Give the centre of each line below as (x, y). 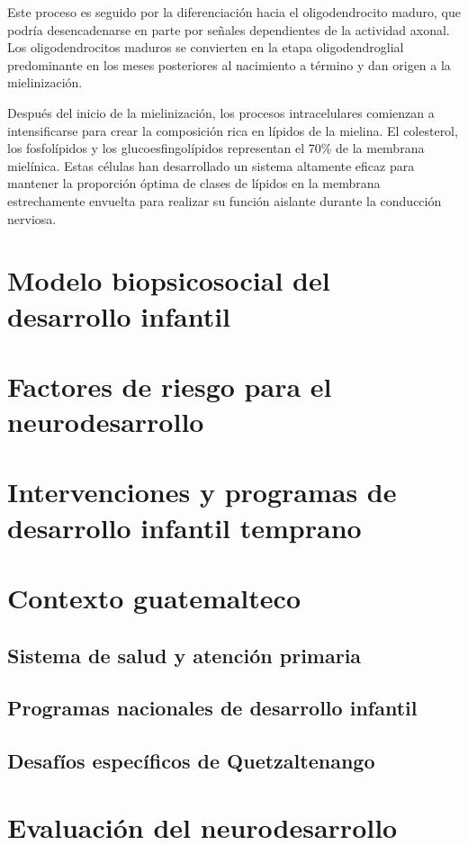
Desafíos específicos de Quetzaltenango (191, 761)
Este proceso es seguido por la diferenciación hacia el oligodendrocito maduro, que (234, 12)
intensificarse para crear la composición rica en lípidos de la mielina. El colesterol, (233, 130)
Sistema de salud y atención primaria (184, 655)
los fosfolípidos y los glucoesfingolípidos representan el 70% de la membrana (216, 148)
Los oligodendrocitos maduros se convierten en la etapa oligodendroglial (206, 47)
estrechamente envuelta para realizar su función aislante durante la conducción (225, 200)
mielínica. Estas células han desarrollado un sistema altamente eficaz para (211, 165)
